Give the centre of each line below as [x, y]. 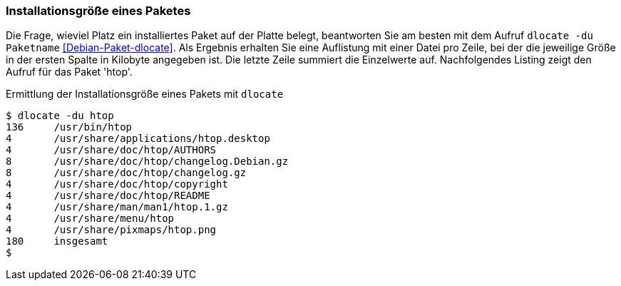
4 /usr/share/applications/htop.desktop [138, 139]
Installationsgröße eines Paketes [98, 11]
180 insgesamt [57, 241]
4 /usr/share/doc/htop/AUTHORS [111, 150]
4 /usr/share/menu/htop [90, 219]
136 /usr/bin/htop [69, 127]
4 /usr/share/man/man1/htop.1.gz [117, 207]
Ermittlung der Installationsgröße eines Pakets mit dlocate [145, 94]
